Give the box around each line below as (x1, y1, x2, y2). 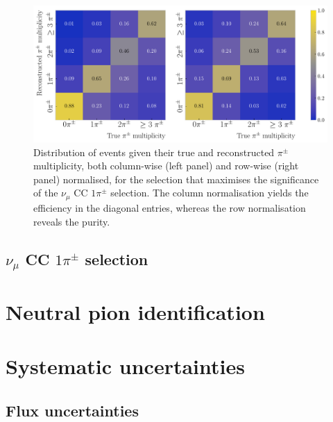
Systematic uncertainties (6, 352, 245, 380)
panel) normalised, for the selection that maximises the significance (33, 171, 319, 186)
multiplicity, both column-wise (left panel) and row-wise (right (33, 158, 299, 173)
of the (33, 185, 58, 200)
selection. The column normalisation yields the (110, 185, 309, 200)
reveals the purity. (33, 214, 110, 228)
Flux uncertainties (6, 399, 139, 421)
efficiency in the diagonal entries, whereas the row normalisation (33, 200, 306, 214)
